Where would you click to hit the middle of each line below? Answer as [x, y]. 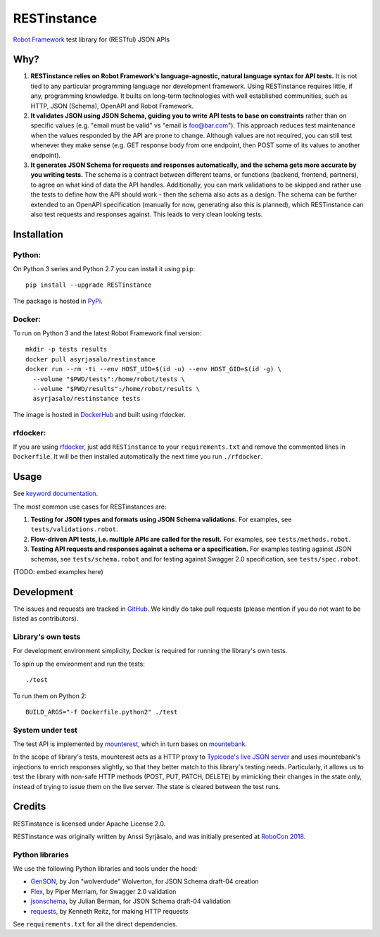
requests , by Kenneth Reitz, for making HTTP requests [109, 911]
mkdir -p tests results [66, 349]
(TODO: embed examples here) [58, 571]
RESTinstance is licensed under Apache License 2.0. [89, 824]
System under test [45, 730]
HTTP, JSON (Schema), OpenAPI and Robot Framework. [112, 106]
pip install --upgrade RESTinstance [89, 285]
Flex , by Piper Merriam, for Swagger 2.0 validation [103, 891]
